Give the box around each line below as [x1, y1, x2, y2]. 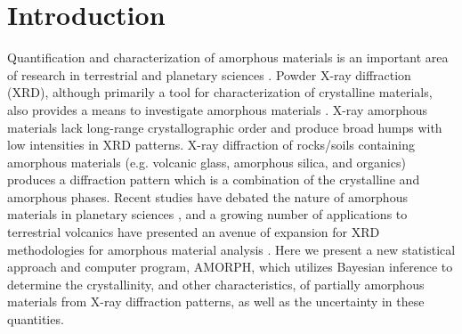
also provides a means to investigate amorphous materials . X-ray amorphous [7, 100, 428, 118]
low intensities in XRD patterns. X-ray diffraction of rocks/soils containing [7, 135, 415, 154]
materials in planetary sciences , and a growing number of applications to [7, 205, 408, 224]
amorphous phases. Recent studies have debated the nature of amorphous [7, 187, 408, 206]
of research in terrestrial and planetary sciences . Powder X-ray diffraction [7, 65, 411, 84]
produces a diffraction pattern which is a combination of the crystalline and [7, 170, 420, 189]
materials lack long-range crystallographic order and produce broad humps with [7, 118, 442, 136]
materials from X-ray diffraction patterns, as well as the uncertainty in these [7, 292, 425, 311]
